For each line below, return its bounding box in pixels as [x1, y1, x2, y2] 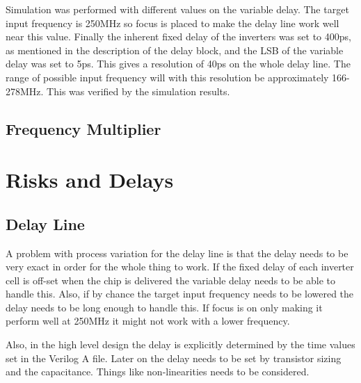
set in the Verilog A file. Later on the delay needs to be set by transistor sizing [6, 350, 342, 365]
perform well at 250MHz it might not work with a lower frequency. [6, 313, 290, 328]
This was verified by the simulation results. [47, 83, 230, 98]
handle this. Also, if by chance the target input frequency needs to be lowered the [6, 286, 354, 301]
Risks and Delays [6, 165, 174, 194]
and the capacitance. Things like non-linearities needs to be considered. [6, 364, 310, 379]
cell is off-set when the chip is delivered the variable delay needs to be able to [6, 272, 335, 287]
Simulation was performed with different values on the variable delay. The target [6, 2, 349, 16]
